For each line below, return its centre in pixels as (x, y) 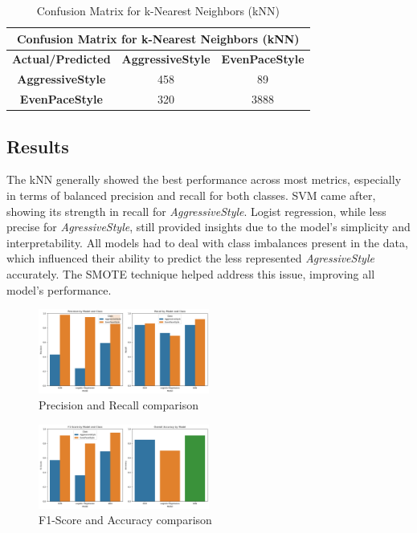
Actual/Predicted (61, 59)
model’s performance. (59, 289)
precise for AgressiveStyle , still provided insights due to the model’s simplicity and (208, 227)
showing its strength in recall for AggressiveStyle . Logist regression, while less (196, 211)
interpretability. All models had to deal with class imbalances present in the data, (207, 242)
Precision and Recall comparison (119, 404)
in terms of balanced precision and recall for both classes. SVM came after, (191, 195)
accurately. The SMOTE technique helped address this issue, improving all (191, 273)
